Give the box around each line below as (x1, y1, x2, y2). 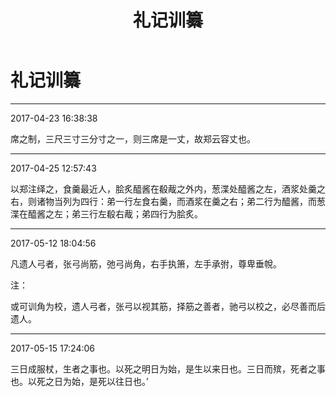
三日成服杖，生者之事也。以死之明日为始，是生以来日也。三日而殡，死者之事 (10, 362, 326, 375)
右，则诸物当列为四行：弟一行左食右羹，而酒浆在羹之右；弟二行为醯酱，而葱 (10, 195, 326, 207)
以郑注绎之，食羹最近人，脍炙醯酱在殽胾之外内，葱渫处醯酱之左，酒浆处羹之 (10, 182, 326, 195)
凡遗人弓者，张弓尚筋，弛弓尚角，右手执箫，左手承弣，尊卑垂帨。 (10, 257, 282, 270)
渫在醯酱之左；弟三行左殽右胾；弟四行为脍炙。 (10, 207, 203, 220)
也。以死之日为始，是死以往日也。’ (10, 375, 149, 387)
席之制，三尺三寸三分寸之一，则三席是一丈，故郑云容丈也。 (10, 132, 256, 145)
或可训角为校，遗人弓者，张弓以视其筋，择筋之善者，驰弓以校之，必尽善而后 (10, 300, 326, 312)
